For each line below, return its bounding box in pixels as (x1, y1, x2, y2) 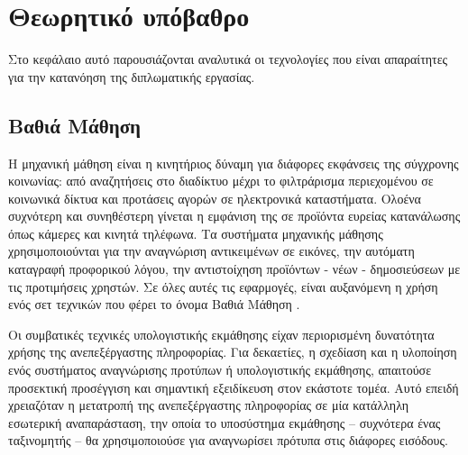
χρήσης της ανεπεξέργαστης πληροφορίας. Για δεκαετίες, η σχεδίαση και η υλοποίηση (8, 342, 457, 361)
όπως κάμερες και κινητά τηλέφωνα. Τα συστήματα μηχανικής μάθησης (8, 223, 383, 242)
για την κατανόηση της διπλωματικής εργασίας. (8, 67, 255, 86)
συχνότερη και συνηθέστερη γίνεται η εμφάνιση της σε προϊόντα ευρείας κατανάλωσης (8, 206, 461, 225)
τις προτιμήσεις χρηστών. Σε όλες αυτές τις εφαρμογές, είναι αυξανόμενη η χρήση (8, 277, 438, 296)
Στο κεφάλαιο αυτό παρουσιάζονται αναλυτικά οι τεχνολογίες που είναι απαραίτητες (8, 50, 448, 68)
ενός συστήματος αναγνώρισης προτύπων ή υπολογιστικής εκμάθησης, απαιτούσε (8, 360, 432, 379)
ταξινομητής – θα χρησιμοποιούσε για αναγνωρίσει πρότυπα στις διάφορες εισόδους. (8, 431, 448, 450)
